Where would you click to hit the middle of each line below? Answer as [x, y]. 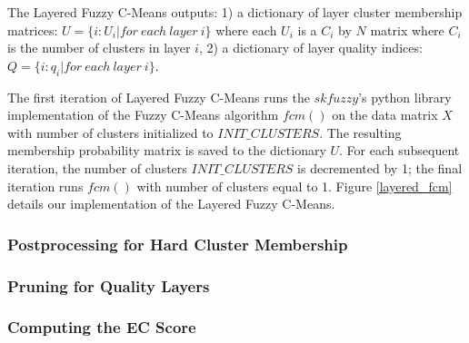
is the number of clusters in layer [99, 48]
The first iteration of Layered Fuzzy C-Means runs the [159, 97]
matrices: [33, 29]
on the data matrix [385, 115]
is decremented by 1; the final [380, 167]
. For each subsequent [399, 150]
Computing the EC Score [102, 327]
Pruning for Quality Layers [109, 285]
